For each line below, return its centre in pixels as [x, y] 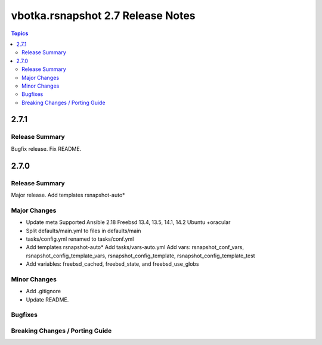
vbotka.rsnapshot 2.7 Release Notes [103, 15]
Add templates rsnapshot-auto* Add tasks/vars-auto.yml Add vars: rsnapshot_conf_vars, [135, 247]
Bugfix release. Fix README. [46, 148]
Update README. [47, 299]
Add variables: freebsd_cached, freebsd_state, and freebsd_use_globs [112, 264]
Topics [20, 33]
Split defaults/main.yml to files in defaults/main [83, 231]
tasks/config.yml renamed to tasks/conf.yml [80, 239]
